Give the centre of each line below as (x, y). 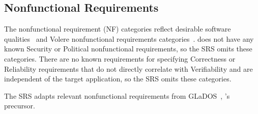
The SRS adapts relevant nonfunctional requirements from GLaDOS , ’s (117, 95)
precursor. (20, 106)
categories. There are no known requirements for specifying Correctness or (120, 58)
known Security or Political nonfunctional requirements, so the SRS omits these (128, 49)
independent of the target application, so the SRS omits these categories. (118, 79)
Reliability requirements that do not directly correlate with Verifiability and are (128, 68)
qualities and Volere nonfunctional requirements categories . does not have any (129, 38)
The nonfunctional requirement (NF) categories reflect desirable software (118, 29)
